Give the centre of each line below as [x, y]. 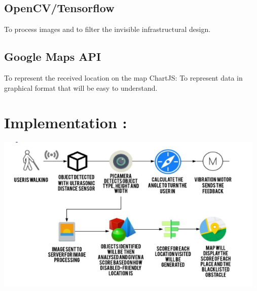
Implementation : [66, 122]
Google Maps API [53, 57]
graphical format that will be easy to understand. [81, 87]
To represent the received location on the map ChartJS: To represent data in [123, 78]
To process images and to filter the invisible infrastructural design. [107, 29]
